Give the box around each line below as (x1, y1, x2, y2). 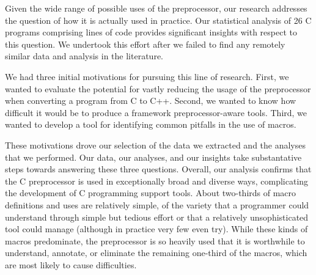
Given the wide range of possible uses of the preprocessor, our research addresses (5, 2, 307, 14)
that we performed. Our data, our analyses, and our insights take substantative (5, 150, 302, 163)
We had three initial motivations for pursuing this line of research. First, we (5, 70, 289, 82)
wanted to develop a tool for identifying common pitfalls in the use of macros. (5, 118, 296, 131)
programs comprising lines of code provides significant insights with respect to (5, 26, 297, 38)
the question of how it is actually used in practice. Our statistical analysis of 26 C (5, 13, 312, 26)
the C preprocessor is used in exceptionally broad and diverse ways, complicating (5, 174, 309, 187)
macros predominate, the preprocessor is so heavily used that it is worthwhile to (5, 234, 305, 247)
